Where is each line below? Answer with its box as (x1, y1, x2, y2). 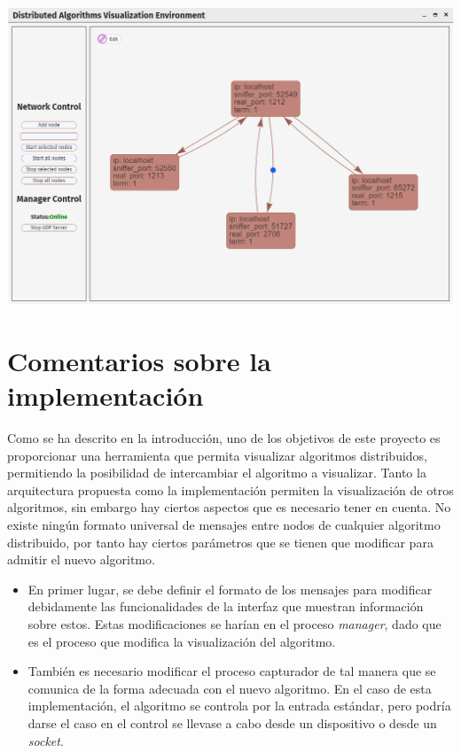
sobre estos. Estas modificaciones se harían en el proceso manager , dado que (27, 615, 441, 633)
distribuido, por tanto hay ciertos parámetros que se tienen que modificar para (7, 532, 434, 551)
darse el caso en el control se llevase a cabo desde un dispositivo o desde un (27, 713, 437, 732)
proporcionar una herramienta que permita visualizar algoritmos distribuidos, (7, 446, 428, 464)
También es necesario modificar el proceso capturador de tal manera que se (27, 662, 436, 680)
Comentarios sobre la (7, 342, 271, 378)
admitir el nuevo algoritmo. (7, 550, 155, 569)
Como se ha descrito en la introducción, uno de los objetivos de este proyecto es (7, 429, 441, 447)
